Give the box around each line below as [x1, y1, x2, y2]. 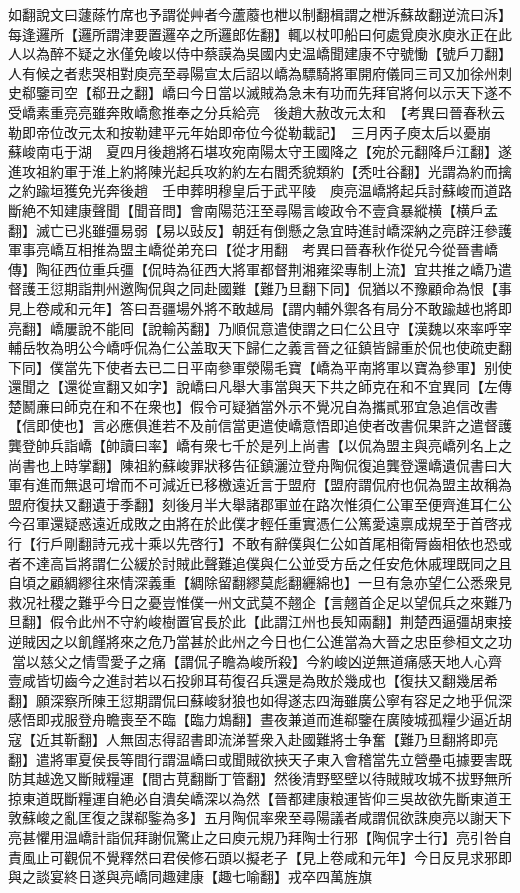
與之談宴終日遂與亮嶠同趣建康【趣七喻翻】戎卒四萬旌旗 [8, 866, 372, 887]
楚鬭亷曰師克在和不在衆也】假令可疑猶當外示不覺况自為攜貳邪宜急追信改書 [8, 395, 498, 416]
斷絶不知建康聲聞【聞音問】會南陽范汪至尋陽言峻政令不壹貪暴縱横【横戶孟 [8, 199, 498, 220]
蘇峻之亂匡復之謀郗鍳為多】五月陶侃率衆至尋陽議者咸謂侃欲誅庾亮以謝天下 [21, 807, 512, 828]
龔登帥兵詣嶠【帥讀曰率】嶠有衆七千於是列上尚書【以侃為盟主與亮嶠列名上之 [8, 435, 512, 456]
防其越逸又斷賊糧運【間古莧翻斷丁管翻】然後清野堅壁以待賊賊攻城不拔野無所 [8, 768, 512, 789]
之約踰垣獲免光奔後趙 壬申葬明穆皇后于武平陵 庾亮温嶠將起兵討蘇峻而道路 [8, 180, 512, 201]
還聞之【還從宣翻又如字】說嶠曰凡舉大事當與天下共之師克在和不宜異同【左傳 [8, 376, 512, 397]
